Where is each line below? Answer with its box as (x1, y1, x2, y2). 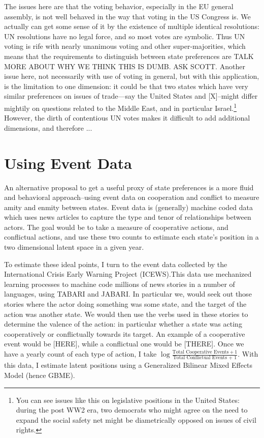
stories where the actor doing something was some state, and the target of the (4, 299, 247, 309)
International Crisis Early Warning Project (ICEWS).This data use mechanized (4, 269, 252, 279)
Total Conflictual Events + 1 (173, 355, 237, 361)
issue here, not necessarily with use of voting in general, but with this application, (4, 71, 259, 81)
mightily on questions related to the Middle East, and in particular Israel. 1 (4, 101, 237, 113)
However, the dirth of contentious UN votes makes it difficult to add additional (4, 112, 250, 123)
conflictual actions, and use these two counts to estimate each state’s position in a (4, 231, 259, 242)
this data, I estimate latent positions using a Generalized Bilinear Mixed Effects (4, 360, 253, 370)
